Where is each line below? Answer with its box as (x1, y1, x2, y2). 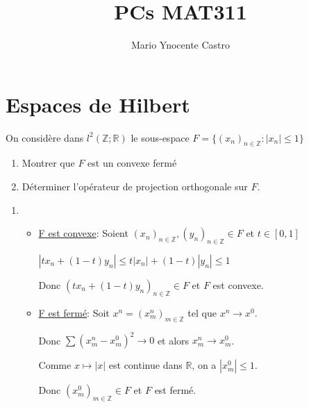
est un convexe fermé (87, 156, 177, 170)
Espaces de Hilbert (6, 90, 190, 118)
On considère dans (6, 130, 84, 144)
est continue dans (108, 358, 183, 372)
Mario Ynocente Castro (131, 38, 231, 52)
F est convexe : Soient (38, 226, 128, 240)
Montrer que (22, 156, 75, 170)
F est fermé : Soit (38, 305, 110, 319)
